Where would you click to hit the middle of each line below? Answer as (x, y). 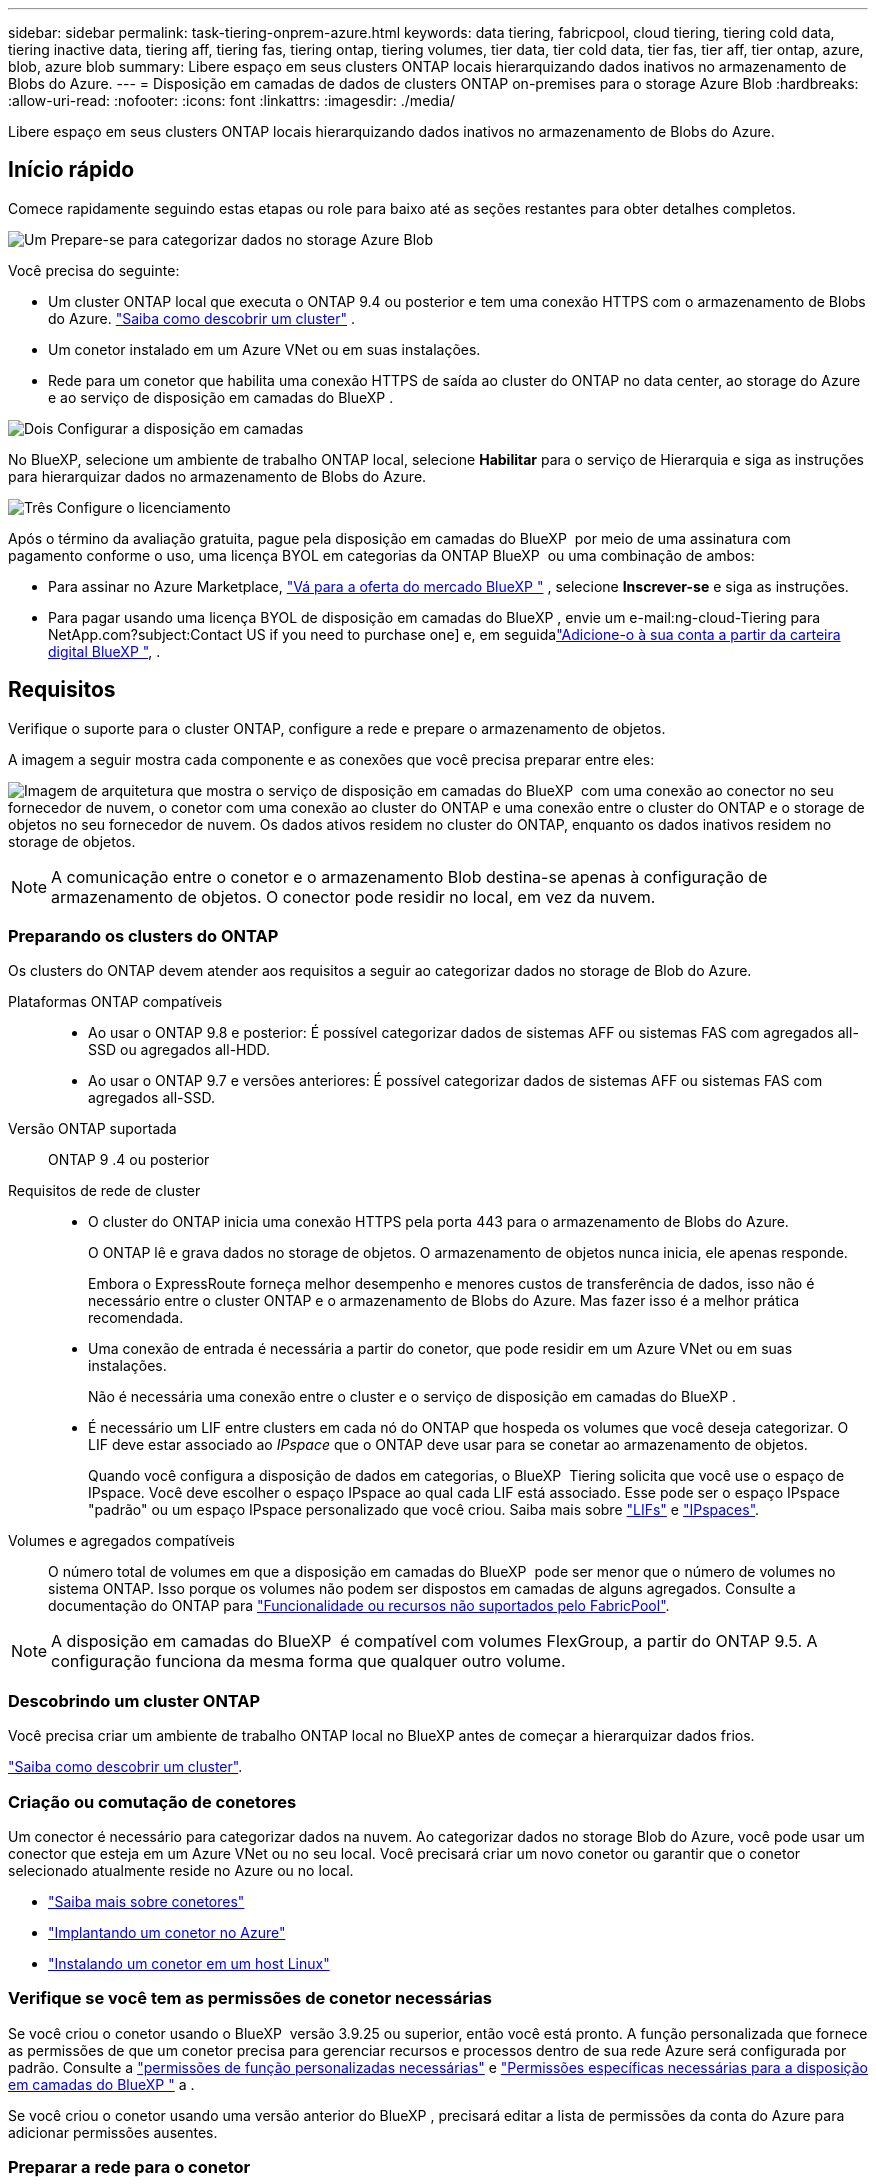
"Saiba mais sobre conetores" (146, 1901)
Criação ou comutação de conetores (152, 1801)
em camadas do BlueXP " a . (101, 2084)
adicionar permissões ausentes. (113, 2132)
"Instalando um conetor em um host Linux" (189, 1963)
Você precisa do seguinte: (94, 270)
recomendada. (136, 1318)
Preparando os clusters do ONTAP (143, 936)
